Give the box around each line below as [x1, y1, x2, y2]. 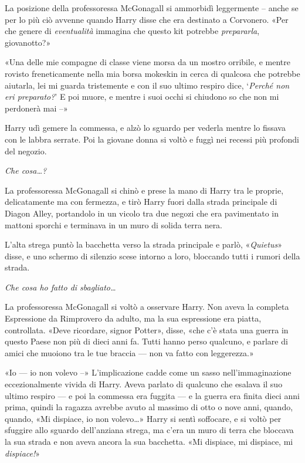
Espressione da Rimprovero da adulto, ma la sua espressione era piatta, [5, 312, 262, 325]
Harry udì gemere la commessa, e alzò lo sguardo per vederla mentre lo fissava [5, 121, 286, 134]
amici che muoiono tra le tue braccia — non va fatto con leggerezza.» [5, 346, 254, 359]
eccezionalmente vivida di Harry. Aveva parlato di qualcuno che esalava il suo [5, 378, 283, 390]
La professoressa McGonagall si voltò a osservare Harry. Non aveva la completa [5, 300, 289, 313]
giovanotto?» [5, 36, 51, 48]
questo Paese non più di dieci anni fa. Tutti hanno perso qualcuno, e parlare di [5, 335, 288, 347]
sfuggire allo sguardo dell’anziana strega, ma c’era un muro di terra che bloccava [5, 424, 294, 436]
